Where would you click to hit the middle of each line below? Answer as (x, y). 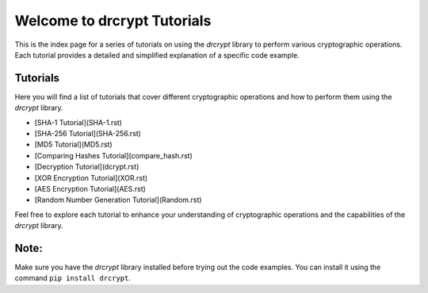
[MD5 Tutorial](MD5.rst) (73, 145)
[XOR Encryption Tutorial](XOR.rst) (91, 177)
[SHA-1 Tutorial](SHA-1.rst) (78, 122)
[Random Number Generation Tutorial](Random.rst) (118, 200)
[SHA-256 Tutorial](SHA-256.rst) (88, 134)
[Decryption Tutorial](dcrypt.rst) (87, 167)
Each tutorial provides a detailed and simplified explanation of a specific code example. (157, 55)
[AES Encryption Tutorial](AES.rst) (90, 188)
